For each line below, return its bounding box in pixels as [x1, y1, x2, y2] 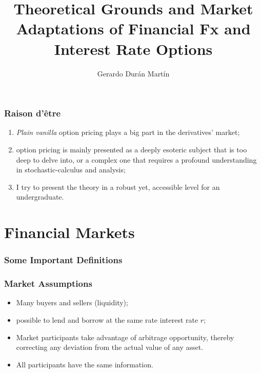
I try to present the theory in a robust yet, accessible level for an [16, 181, 220, 192]
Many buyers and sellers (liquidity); [16, 297, 128, 308]
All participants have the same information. [16, 359, 153, 369]
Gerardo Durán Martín [97, 68, 170, 78]
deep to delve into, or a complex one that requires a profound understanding [16, 154, 257, 165]
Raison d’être [4, 107, 61, 120]
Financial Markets [4, 222, 135, 243]
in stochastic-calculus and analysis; [16, 164, 126, 175]
